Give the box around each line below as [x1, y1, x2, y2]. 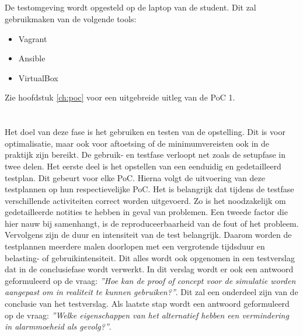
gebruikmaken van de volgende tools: [5, 12, 137, 25]
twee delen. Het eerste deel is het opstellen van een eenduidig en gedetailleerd [5, 160, 281, 172]
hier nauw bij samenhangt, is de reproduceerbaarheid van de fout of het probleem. [5, 217, 299, 229]
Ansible [18, 52, 46, 64]
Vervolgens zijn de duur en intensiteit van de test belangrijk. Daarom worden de [5, 228, 292, 241]
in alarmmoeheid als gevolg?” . [5, 320, 112, 332]
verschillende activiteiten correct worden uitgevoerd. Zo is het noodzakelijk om [5, 194, 286, 206]
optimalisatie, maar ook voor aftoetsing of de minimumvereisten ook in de [5, 137, 270, 149]
